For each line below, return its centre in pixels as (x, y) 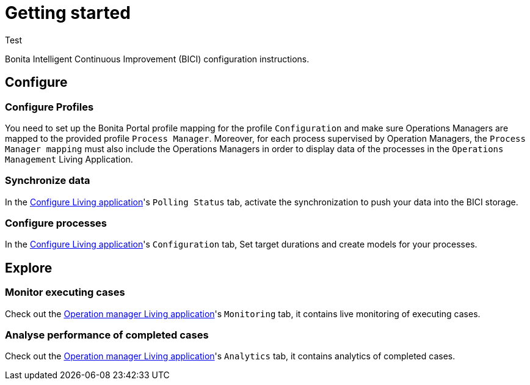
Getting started (68, 13)
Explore (29, 268)
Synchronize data (48, 181)
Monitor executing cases (65, 292)
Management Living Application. (69, 159)
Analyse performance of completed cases (107, 335)
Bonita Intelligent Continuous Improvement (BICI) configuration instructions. (157, 59)
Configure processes (56, 223)
